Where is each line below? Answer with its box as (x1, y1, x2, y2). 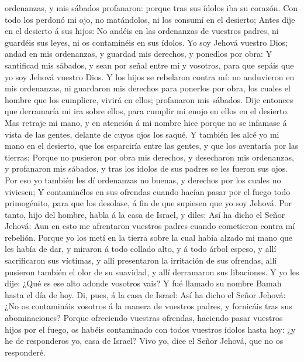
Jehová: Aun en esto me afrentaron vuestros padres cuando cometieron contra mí (5, 220, 295, 232)
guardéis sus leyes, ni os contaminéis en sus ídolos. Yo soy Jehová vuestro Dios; (5, 36, 288, 48)
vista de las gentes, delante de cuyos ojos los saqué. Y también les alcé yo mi (5, 128, 279, 140)
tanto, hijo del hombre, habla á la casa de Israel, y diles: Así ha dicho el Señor (5, 208, 285, 220)
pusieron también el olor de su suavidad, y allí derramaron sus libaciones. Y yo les (5, 265, 299, 278)
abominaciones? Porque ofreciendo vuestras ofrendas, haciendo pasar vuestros (5, 312, 283, 324)
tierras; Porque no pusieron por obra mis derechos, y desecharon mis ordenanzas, (5, 151, 294, 163)
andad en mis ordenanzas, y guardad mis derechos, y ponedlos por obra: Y (5, 47, 272, 60)
